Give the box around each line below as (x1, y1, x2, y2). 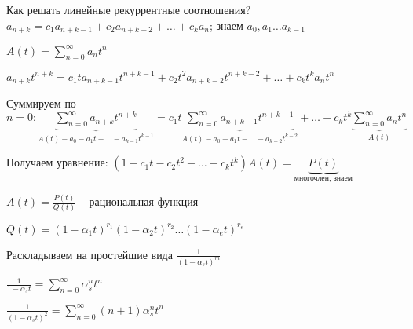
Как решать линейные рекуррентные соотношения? (6, 2, 251, 17)
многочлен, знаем (294, 174, 353, 183)
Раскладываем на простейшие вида (6, 246, 173, 262)
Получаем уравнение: (6, 154, 108, 170)
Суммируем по (6, 95, 76, 111)
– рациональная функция (79, 193, 199, 209)
